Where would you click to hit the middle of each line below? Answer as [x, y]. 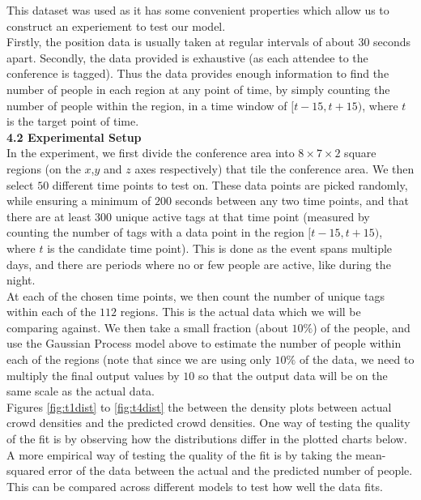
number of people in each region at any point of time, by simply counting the [198, 89]
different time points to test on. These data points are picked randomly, [230, 184]
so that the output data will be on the [293, 375]
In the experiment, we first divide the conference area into [151, 153]
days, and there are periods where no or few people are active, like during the [199, 264]
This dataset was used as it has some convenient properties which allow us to [198, 10]
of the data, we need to [357, 359]
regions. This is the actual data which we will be [240, 312]
